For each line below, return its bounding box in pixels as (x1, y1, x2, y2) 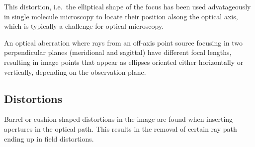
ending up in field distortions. (4, 133, 94, 144)
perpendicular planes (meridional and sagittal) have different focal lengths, (4, 47, 232, 57)
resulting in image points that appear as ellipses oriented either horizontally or (4, 56, 244, 67)
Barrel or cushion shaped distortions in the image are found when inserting (4, 114, 233, 124)
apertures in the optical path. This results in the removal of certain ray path (4, 123, 237, 134)
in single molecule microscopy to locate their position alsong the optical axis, (4, 11, 238, 21)
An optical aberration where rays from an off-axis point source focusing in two (4, 37, 243, 48)
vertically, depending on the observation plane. (4, 66, 146, 77)
